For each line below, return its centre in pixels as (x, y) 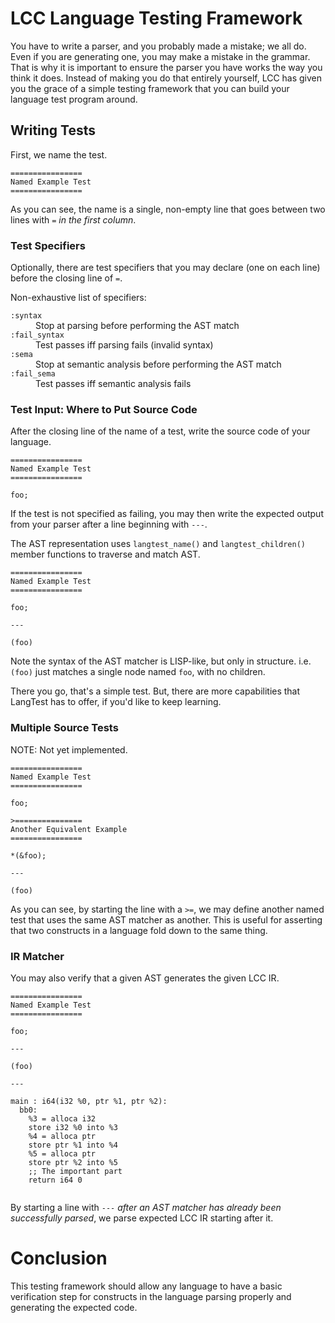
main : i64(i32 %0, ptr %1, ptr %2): (89, 1101)
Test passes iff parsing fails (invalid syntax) (124, 345)
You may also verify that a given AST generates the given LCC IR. (145, 978)
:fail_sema (33, 374)
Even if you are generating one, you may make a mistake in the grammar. (160, 56)
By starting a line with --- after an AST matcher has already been (146, 1207)
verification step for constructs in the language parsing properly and (151, 1296)
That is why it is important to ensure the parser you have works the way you (166, 67)
